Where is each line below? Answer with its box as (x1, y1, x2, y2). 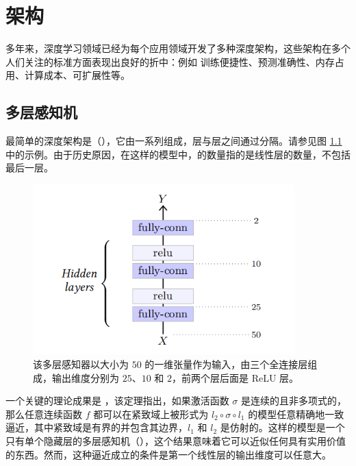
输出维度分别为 (51, 370, 119, 384)
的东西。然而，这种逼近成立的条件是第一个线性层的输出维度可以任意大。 (5, 447, 331, 461)
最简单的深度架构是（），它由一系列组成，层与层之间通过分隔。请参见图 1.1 (5, 134, 342, 148)
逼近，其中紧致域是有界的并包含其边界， (5, 420, 188, 434)
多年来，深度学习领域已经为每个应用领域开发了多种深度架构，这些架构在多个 (5, 41, 351, 56)
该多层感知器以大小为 (33, 356, 129, 371)
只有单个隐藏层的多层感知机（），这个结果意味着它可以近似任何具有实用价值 (5, 433, 346, 447)
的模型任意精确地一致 (248, 406, 344, 421)
